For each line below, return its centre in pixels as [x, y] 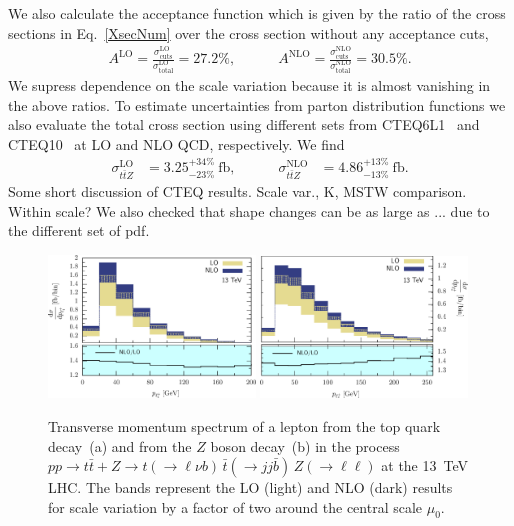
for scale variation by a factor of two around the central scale [235, 506]
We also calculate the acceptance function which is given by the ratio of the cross [257, 13]
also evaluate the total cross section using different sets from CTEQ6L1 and [244, 124]
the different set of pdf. [79, 230]
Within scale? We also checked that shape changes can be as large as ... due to [249, 210]
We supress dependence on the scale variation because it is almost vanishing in [249, 84]
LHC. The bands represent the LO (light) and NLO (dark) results [250, 487]
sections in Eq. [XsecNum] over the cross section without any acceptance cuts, [248, 32]
